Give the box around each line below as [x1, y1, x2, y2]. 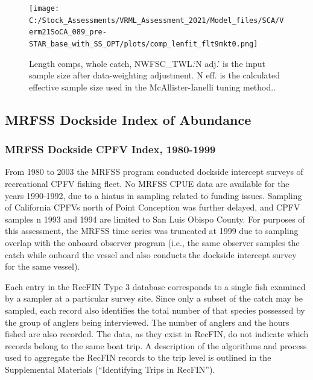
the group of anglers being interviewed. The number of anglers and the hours [5, 315, 289, 328]
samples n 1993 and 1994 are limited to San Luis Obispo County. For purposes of [5, 212, 305, 225]
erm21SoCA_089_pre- [29, 28, 107, 37]
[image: [29, 4, 60, 13]
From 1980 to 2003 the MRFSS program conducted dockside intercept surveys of [5, 165, 303, 178]
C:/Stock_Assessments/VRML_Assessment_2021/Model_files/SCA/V [29, 16, 284, 25]
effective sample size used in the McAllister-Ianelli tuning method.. [29, 80, 276, 93]
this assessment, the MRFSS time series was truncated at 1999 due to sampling [5, 224, 299, 237]
